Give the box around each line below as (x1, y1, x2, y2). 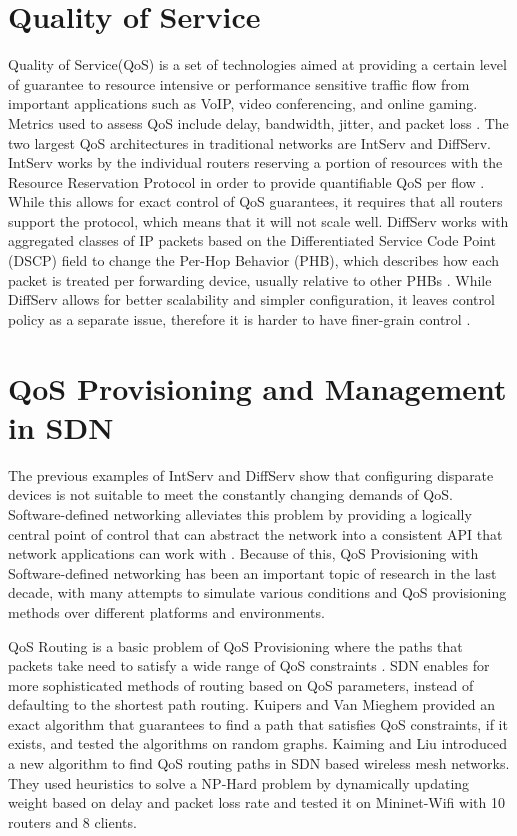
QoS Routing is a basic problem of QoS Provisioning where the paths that (8, 635, 463, 656)
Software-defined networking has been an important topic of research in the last (8, 562, 497, 583)
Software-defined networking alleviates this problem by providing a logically (8, 503, 472, 524)
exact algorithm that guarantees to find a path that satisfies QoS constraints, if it (8, 713, 508, 734)
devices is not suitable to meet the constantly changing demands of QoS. (8, 484, 453, 505)
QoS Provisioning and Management (8, 367, 507, 408)
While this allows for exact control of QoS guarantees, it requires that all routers (8, 191, 503, 212)
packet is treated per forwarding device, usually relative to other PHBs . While (8, 269, 492, 290)
